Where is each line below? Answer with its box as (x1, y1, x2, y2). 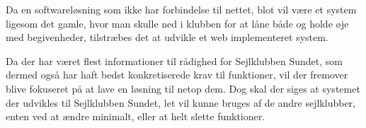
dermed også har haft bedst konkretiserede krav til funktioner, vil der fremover (6, 67, 348, 82)
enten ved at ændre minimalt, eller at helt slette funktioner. (6, 109, 265, 124)
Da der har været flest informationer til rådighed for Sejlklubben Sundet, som (6, 53, 343, 68)
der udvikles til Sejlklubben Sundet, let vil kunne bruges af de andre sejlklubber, (6, 95, 355, 110)
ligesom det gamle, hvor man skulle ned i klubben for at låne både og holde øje (6, 16, 349, 30)
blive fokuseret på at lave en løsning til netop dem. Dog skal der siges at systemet (6, 81, 360, 95)
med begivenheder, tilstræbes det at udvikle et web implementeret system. (6, 30, 328, 45)
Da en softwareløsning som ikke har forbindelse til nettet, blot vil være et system (6, 2, 357, 16)
